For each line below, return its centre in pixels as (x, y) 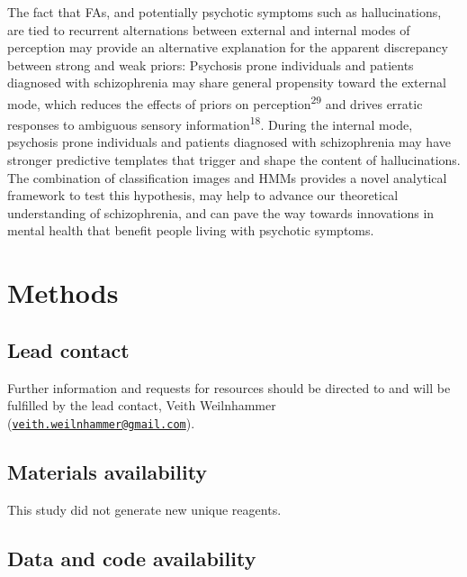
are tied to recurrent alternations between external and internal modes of (209, 29)
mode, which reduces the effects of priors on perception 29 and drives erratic (215, 102)
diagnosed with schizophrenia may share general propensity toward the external (227, 82)
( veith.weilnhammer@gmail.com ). (101, 422)
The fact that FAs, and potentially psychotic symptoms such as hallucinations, (225, 12)
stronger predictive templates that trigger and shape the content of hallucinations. (234, 160)
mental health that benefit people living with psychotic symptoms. (191, 230)
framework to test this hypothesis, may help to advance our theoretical (203, 195)
